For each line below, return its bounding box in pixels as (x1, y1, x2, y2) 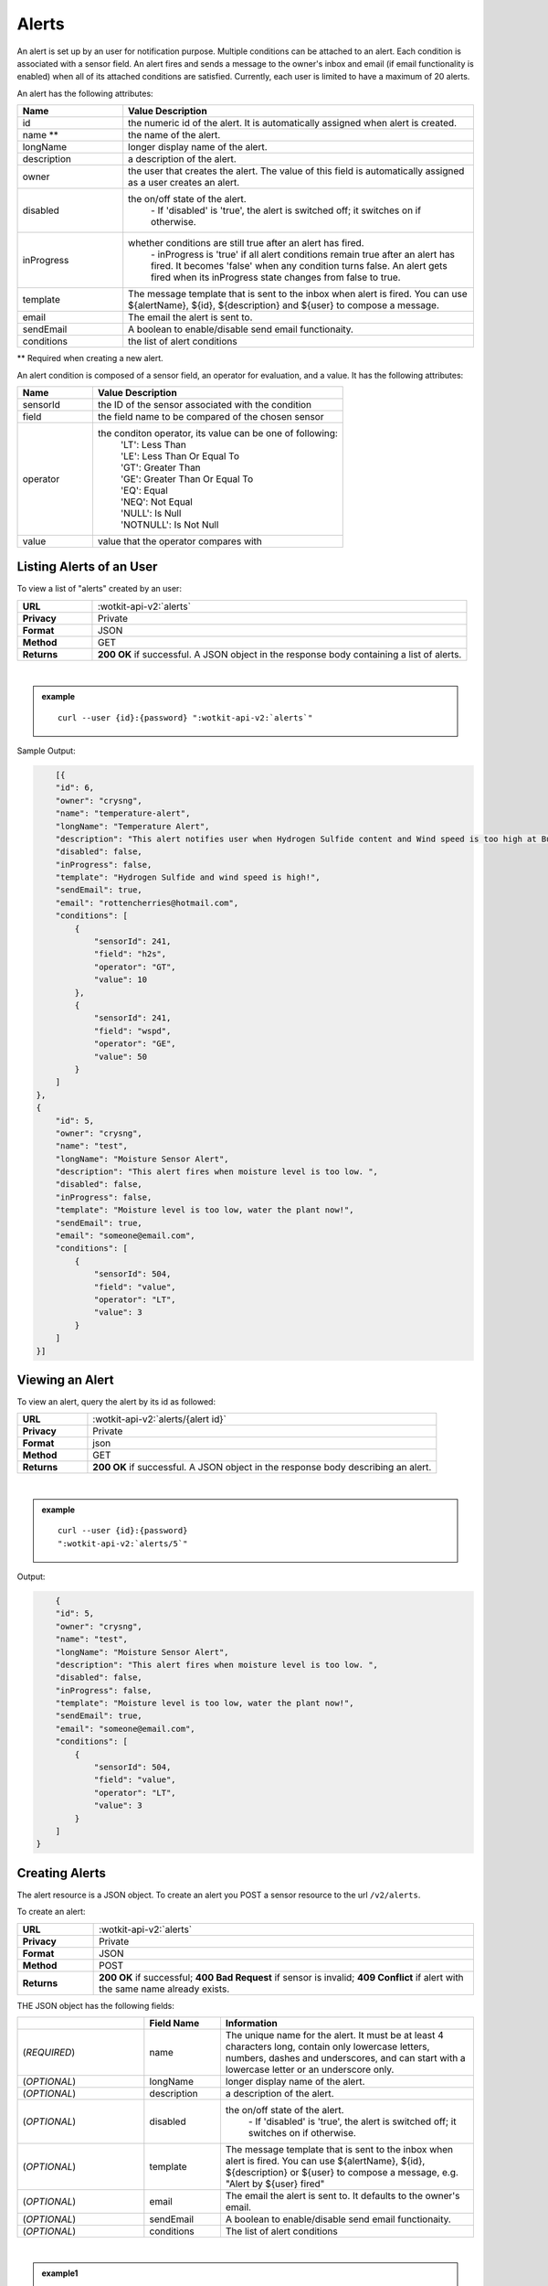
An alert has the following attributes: (16, 88, 154, 99)
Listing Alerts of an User (16, 559, 158, 575)
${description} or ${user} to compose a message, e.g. (225, 2166, 458, 2179)
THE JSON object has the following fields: (16, 2000, 175, 2011)
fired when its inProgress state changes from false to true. (151, 271, 401, 283)
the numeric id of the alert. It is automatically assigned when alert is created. (128, 117, 457, 130)
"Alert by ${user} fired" (225, 2177, 325, 2190)
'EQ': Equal (120, 484, 168, 497)
